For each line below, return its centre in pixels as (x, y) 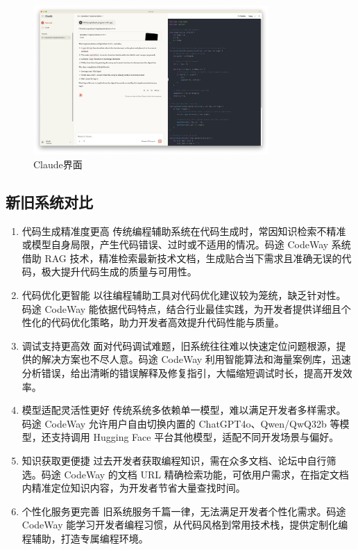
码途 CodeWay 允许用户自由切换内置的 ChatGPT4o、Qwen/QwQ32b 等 (181, 423)
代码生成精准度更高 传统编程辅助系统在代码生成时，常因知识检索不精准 (184, 230)
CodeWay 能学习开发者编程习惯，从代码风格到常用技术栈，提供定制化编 (185, 525)
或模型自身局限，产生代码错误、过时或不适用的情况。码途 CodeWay (175, 244)
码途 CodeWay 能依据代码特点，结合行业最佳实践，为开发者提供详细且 (181, 308)
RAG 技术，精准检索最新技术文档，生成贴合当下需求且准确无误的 (193, 258)
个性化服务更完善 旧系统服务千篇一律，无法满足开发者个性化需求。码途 (184, 511)
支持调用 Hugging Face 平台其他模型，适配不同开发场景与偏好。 (195, 437)
